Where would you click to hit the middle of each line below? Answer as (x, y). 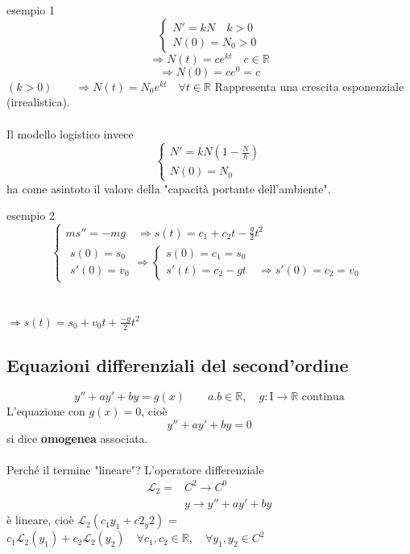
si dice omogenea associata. (77, 438)
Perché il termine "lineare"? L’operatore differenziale (135, 469)
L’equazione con (46, 411)
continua (323, 397)
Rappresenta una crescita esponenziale (309, 86)
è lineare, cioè (40, 520)
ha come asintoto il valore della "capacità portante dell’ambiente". (169, 188)
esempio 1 (31, 10)
